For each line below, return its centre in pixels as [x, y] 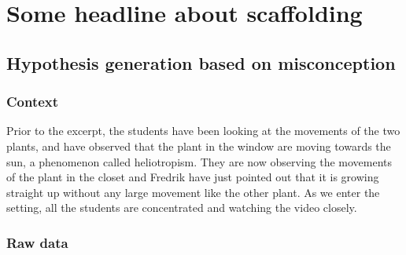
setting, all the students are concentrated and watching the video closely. [182, 208]
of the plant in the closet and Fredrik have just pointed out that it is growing [193, 177]
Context [33, 102]
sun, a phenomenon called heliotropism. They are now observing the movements [199, 161]
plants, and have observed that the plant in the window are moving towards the [199, 146]
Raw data [37, 242]
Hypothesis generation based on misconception [201, 62]
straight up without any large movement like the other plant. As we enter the [193, 192]
